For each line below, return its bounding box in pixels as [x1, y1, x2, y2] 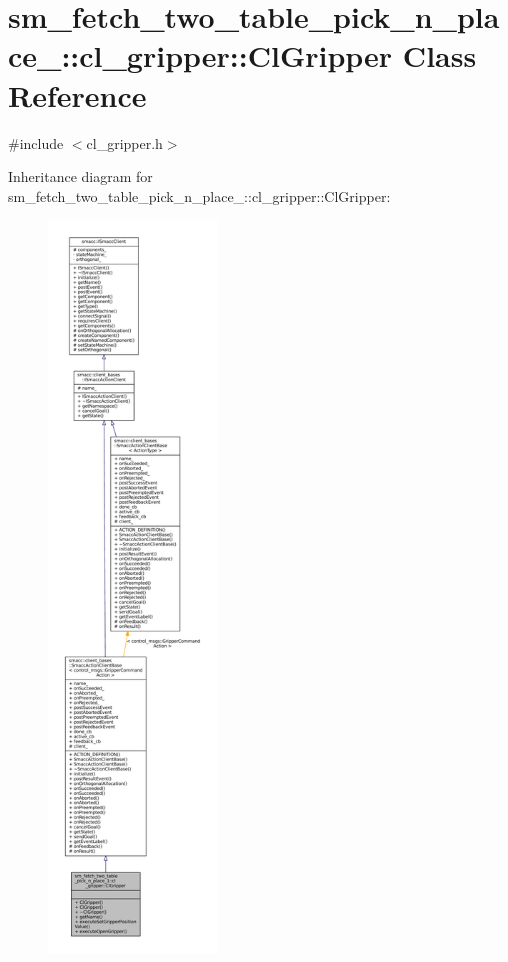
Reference [8, 74, 147, 115]
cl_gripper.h [86, 132, 163, 153]
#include [8, 132, 64, 153]
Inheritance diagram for [8, 166, 153, 187]
